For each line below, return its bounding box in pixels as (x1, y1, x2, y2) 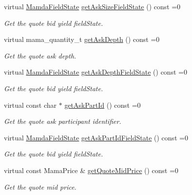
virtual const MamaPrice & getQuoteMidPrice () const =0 (4, 165, 178, 175)
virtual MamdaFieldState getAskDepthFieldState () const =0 (4, 67, 187, 77)
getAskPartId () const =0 (64, 99, 141, 110)
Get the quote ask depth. (4, 50, 76, 60)
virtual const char (4, 99, 57, 110)
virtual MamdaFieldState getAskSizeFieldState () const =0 (4, 1, 181, 11)
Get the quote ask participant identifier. (4, 116, 122, 126)
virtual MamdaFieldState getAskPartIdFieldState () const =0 (4, 132, 188, 142)
